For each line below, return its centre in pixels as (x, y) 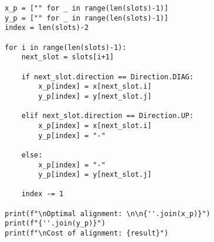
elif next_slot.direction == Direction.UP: (108, 116)
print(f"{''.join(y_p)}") (55, 223)
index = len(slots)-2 (47, 28)
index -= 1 (43, 194)
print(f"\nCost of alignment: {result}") (87, 233)
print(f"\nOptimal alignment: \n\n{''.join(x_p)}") (108, 214)
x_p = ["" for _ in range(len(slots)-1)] (87, 8)
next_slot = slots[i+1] (68, 57)
